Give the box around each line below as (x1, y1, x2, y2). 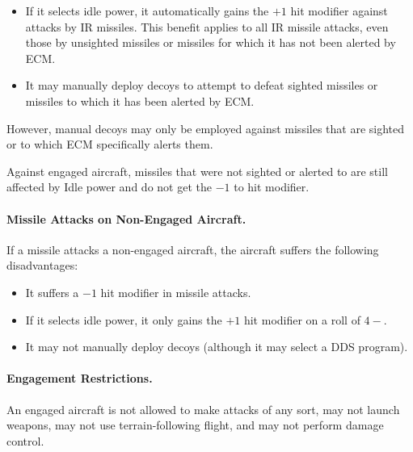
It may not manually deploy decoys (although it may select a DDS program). (25, 338, 408, 355)
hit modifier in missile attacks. (100, 283, 251, 300)
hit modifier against (290, 2, 388, 19)
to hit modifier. (234, 178, 310, 195)
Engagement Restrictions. (6, 370, 153, 387)
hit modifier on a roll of (243, 311, 360, 328)
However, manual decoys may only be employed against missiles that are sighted (6, 119, 405, 136)
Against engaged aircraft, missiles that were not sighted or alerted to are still (6, 162, 388, 179)
